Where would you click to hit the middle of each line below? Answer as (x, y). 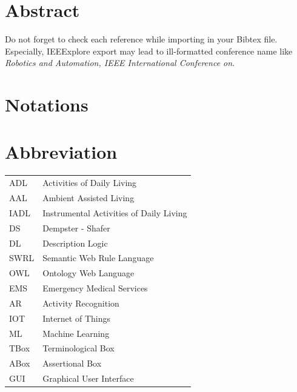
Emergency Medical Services (95, 288)
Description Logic (75, 243)
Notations (47, 105)
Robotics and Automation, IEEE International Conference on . (120, 63)
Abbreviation (61, 152)
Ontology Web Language (88, 273)
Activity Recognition (81, 303)
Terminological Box (78, 348)
